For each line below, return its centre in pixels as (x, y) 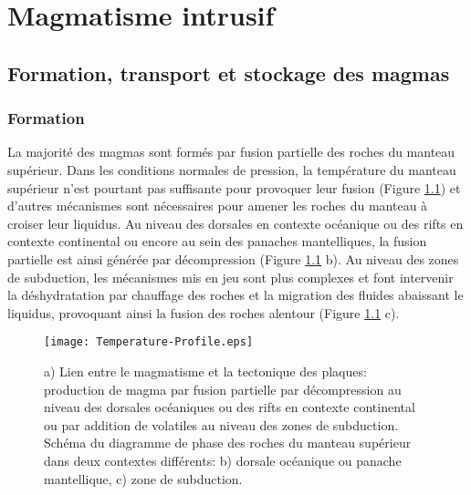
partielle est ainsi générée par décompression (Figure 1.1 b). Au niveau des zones (233, 258)
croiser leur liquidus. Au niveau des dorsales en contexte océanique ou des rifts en (235, 223)
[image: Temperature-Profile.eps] (149, 342)
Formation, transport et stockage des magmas (229, 72)
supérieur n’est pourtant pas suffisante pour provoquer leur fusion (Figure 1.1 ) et (234, 187)
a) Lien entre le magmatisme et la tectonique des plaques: (205, 371)
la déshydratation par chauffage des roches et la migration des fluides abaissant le (235, 295)
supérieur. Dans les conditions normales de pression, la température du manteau (232, 169)
